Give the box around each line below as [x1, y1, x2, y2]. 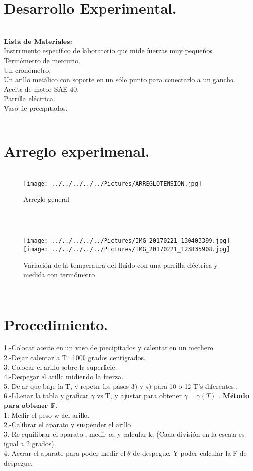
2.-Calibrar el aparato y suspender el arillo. [4, 419, 133, 429]
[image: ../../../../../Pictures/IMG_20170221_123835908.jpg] [23, 245, 230, 253]
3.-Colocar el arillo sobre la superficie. [4, 362, 117, 372]
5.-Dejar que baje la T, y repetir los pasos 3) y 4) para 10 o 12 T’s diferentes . [4, 381, 238, 391]
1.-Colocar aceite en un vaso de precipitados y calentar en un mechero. [4, 343, 215, 353]
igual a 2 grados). [4, 438, 56, 449]
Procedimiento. [4, 314, 108, 334]
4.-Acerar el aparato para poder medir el [4, 448, 126, 458]
